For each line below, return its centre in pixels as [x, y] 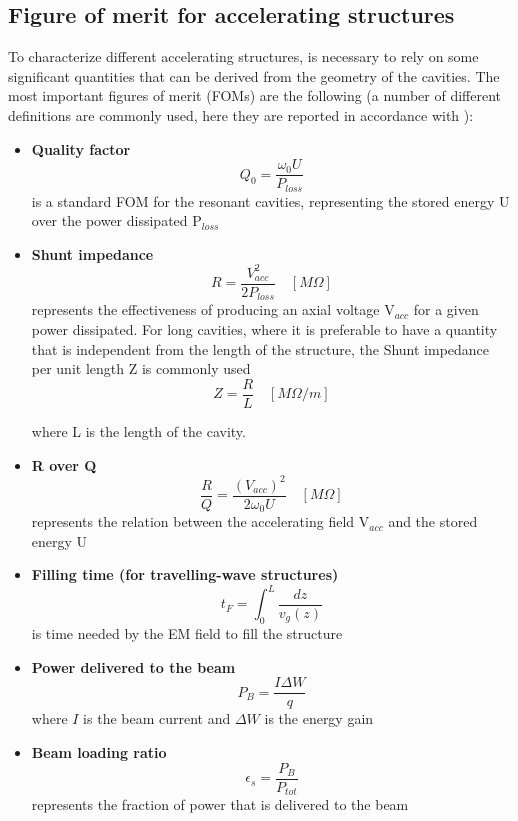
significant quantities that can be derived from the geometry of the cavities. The [254, 75]
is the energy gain [319, 718]
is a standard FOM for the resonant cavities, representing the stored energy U [270, 200]
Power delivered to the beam [133, 666]
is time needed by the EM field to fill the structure [187, 633]
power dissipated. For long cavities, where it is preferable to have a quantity [264, 329]
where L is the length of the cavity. [138, 430]
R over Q [64, 464]
